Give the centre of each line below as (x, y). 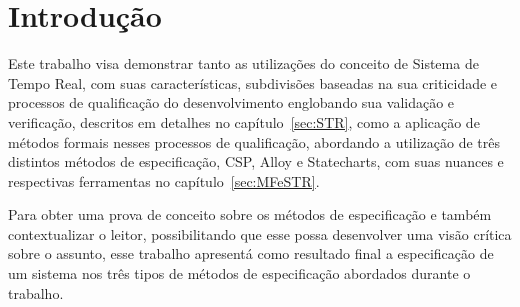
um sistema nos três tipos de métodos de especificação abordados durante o (239, 273)
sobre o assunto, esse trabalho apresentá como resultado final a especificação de (251, 253)
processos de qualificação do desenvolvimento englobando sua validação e (231, 102)
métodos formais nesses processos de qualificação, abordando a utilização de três (254, 141)
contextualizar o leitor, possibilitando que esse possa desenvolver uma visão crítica (260, 233)
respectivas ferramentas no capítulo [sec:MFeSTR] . (164, 180)
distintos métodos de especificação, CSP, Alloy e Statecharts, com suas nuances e (256, 161)
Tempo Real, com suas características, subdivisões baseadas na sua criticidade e (253, 82)
